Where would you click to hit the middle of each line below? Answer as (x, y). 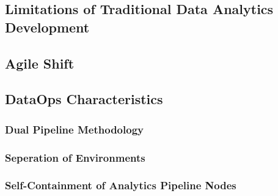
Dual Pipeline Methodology (74, 129)
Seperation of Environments (75, 157)
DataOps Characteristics (84, 99)
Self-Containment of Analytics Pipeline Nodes (121, 185)
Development (47, 27)
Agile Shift (40, 63)
